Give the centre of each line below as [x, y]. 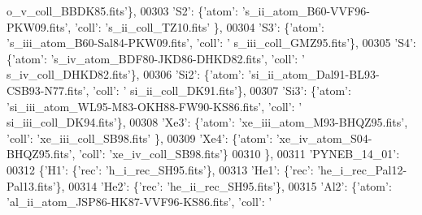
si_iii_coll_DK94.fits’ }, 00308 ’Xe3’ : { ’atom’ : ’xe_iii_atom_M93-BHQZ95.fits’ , [207, 122]
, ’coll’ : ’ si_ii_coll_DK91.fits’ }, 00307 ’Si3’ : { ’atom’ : [218, 90]
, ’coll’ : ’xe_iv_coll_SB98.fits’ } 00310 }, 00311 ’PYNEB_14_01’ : [236, 154]
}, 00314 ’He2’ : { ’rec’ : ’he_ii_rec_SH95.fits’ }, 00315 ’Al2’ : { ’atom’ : [224, 185]
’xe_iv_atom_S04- [324, 138]
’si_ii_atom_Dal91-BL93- [314, 74]
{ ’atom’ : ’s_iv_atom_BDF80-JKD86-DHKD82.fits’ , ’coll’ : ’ [156, 58]
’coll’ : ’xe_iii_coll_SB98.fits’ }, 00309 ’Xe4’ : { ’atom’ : [140, 138]
